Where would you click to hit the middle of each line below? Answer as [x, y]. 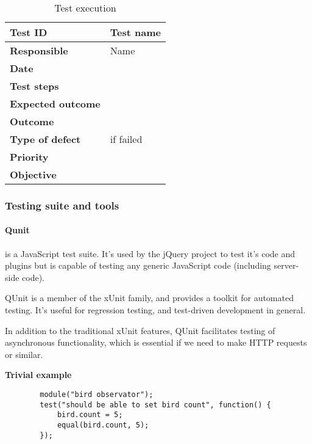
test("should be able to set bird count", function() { [155, 405]
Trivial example [38, 375]
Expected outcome [55, 104]
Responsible [39, 50]
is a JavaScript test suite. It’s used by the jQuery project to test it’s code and [150, 253]
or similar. [24, 354]
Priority [29, 157]
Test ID [29, 32]
